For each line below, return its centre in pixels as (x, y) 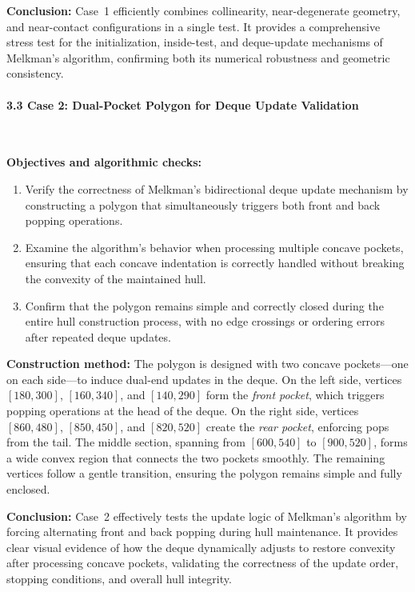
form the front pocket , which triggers (295, 395)
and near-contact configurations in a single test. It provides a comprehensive (194, 26)
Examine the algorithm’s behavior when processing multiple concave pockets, (214, 247)
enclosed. (28, 489)
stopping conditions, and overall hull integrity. (119, 579)
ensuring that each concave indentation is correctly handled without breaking (215, 263)
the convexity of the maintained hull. (116, 278)
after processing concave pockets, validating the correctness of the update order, (203, 563)
